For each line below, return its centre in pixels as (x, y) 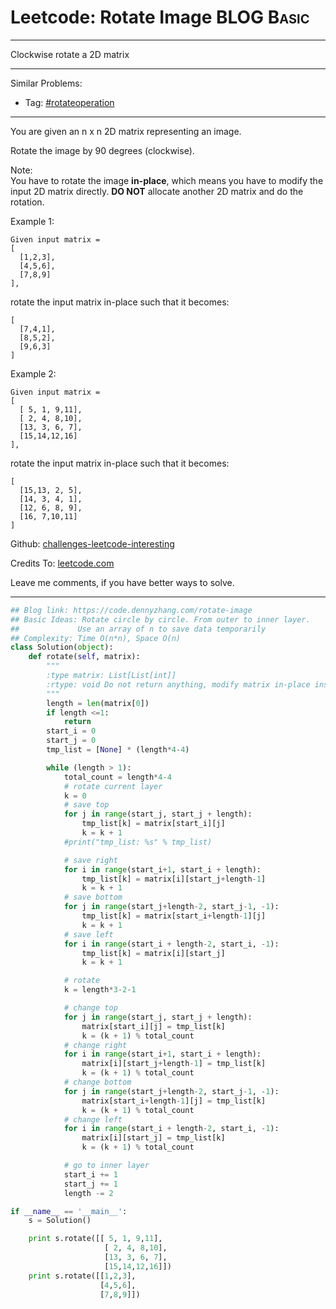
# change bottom (97, 1082)
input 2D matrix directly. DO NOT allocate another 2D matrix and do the (157, 191)
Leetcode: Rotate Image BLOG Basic (160, 17)
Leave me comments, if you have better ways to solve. (122, 582)
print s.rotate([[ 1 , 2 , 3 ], (82, 1276)
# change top (90, 1008)
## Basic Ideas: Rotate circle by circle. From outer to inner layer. (160, 619)
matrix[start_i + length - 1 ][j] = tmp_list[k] (174, 1101)
